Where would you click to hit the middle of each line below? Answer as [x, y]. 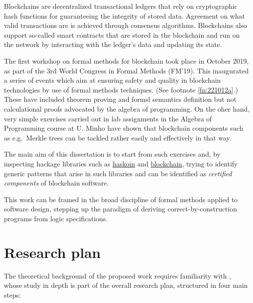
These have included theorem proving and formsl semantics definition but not [120, 99]
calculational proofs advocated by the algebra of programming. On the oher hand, [127, 108]
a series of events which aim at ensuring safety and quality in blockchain [113, 80]
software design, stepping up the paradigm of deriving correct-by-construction [121, 209]
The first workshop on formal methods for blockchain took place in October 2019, [126, 60]
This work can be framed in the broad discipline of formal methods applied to [121, 199]
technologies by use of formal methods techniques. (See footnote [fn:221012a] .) [121, 89]
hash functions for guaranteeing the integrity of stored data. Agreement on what [125, 15]
